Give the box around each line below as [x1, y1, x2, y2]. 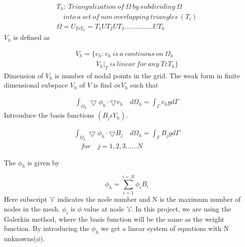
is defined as [13, 32, 50, 42]
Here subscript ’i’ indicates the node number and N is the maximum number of [4, 194, 241, 204]
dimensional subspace [4, 80, 68, 90]
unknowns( [4, 233, 37, 244]
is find [93, 80, 112, 90]
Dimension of [4, 70, 43, 80]
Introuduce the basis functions [4, 110, 95, 120]
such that [130, 80, 159, 90]
